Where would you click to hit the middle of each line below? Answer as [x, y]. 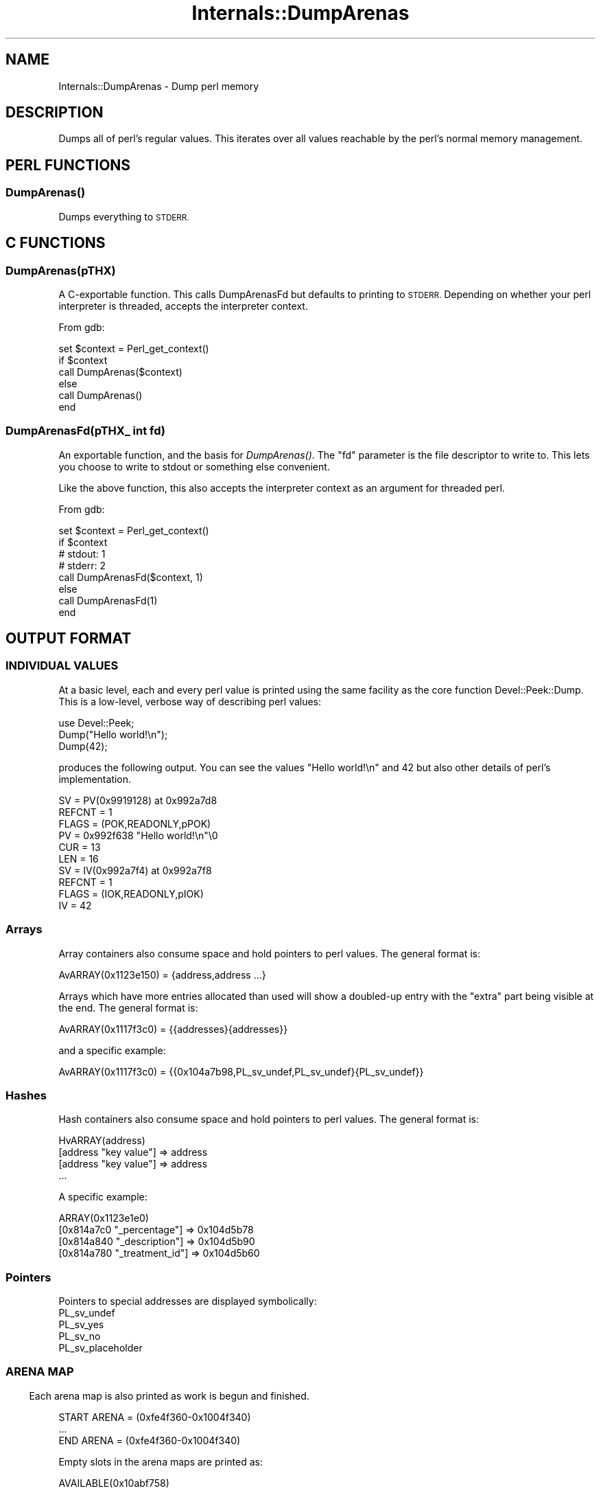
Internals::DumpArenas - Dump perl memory [159, 86]
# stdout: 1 [82, 554]
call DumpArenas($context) [120, 372]
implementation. [95, 779]
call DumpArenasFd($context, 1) [131, 577]
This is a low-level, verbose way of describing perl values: [190, 701]
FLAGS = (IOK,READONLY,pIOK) [131, 893]
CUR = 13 [80, 847]
